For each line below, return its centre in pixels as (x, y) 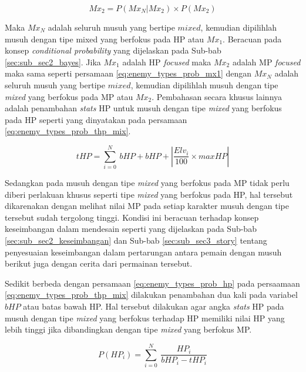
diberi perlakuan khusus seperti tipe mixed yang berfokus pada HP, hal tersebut (149, 194)
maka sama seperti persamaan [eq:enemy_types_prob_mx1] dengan (128, 73)
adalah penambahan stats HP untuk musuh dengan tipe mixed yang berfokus (143, 108)
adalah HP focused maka (167, 62)
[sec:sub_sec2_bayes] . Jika (53, 62)
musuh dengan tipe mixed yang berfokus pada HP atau (105, 39)
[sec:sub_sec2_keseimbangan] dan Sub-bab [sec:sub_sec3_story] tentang (136, 240)
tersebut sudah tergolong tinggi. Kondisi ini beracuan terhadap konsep (132, 217)
